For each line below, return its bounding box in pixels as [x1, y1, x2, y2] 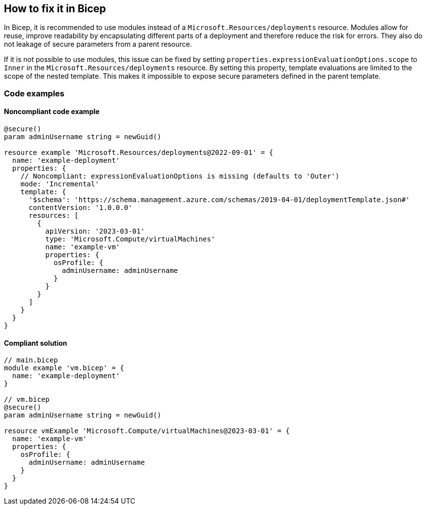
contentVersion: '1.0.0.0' [28, 204, 133, 212]
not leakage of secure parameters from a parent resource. [4, 40, 192, 49]
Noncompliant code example [4, 107, 100, 116]
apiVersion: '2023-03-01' [45, 227, 145, 236]
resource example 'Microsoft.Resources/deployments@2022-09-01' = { [4, 149, 273, 157]
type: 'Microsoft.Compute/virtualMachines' [45, 235, 215, 243]
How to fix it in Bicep [4, 2, 106, 15]
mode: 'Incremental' [20, 180, 99, 188]
